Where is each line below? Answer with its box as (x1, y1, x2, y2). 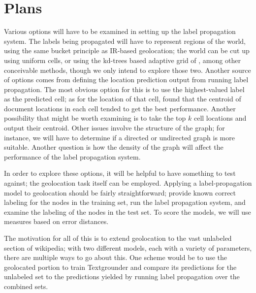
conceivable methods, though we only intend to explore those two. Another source (4, 65, 251, 75)
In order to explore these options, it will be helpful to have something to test (4, 168, 236, 178)
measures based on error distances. (4, 216, 109, 227)
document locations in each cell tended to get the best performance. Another (4, 103, 236, 113)
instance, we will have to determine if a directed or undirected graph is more (4, 132, 235, 142)
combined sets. (4, 281, 48, 291)
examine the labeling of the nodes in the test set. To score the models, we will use (4, 206, 251, 217)
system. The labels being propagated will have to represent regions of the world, (4, 35, 246, 46)
